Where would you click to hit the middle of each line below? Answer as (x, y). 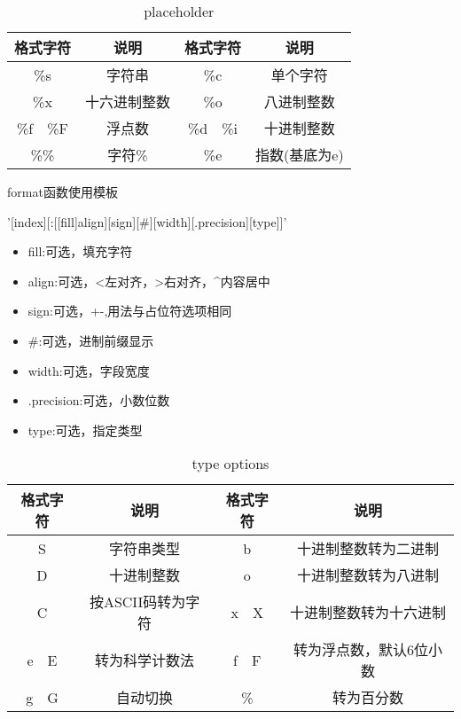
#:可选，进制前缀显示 (91, 340)
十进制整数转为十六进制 (368, 613)
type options (230, 464)
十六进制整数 (128, 102)
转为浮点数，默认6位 (361, 650)
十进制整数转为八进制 (368, 575)
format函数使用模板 (63, 191)
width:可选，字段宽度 (89, 370)
